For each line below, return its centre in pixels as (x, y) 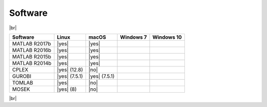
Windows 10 (167, 37)
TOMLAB (22, 83)
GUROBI (22, 76)
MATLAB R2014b (32, 63)
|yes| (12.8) (70, 69)
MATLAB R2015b (32, 56)
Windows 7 (133, 37)
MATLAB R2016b (32, 50)
